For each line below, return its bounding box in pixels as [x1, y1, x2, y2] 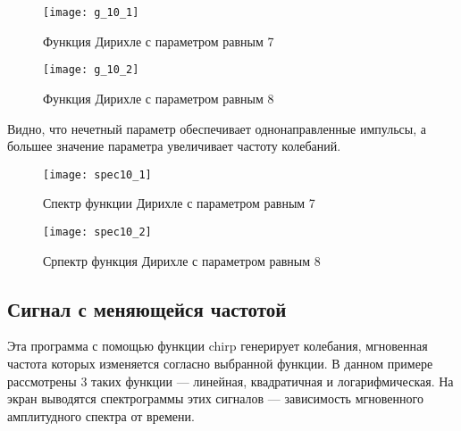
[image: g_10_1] [43, 6, 139, 19]
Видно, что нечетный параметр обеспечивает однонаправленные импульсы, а [7, 119, 426, 137]
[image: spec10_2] [43, 225, 152, 238]
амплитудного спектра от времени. [7, 406, 195, 425]
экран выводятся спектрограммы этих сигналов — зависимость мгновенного [7, 389, 423, 408]
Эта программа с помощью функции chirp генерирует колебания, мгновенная [7, 336, 428, 355]
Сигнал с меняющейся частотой [7, 294, 287, 322]
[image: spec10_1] [43, 168, 152, 181]
